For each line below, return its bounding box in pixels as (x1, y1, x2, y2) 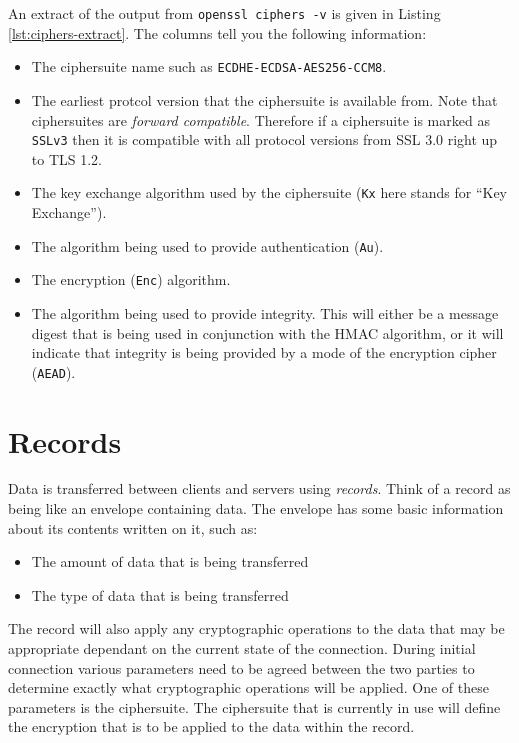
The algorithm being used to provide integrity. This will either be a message (31, 302, 499, 323)
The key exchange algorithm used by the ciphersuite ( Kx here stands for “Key (31, 182, 508, 203)
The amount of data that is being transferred (31, 551, 309, 572)
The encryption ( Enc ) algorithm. (31, 269, 231, 290)
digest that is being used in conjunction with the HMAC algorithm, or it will (31, 322, 504, 343)
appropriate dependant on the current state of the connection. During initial (8, 638, 476, 659)
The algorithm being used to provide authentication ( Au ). (31, 235, 384, 256)
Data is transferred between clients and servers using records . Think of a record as (8, 478, 511, 499)
